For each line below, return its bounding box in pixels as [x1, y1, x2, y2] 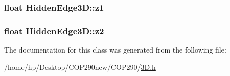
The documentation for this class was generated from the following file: [4, 44, 226, 55]
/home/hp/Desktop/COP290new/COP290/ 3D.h [4, 61, 156, 72]
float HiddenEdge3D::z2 [4, 24, 104, 37]
